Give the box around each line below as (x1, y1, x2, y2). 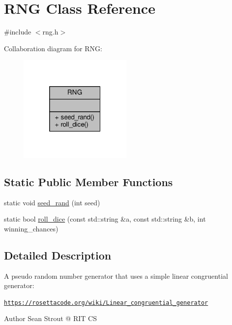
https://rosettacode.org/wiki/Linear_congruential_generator (4, 299, 208, 306)
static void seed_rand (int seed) (4, 197, 100, 207)
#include (4, 27, 31, 37)
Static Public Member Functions (4, 174, 173, 189)
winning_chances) (4, 223, 58, 233)
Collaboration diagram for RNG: (4, 43, 102, 53)
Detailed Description (4, 247, 112, 262)
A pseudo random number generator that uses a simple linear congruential (4, 270, 228, 281)
